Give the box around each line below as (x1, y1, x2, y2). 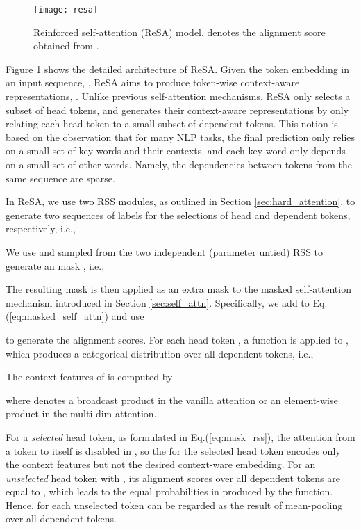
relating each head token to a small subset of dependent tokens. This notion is (6, 116, 338, 131)
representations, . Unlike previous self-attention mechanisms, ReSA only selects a (6, 89, 351, 104)
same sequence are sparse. (6, 170, 115, 185)
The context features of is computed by (6, 369, 173, 384)
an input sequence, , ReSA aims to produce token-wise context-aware (6, 75, 300, 90)
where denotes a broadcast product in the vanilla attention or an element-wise (6, 392, 338, 407)
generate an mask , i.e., (6, 258, 105, 273)
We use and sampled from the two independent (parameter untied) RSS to (6, 244, 324, 259)
